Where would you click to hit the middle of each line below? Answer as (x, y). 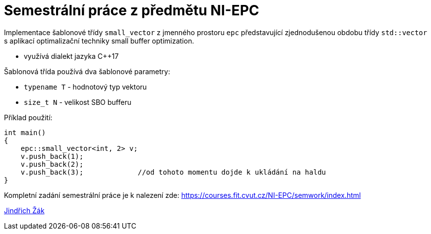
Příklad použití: (28, 117)
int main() (25, 132)
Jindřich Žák (24, 210)
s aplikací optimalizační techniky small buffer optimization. (99, 41)
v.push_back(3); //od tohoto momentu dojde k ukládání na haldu (173, 172)
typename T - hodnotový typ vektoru (85, 87)
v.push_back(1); (52, 156)
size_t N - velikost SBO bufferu (78, 102)
